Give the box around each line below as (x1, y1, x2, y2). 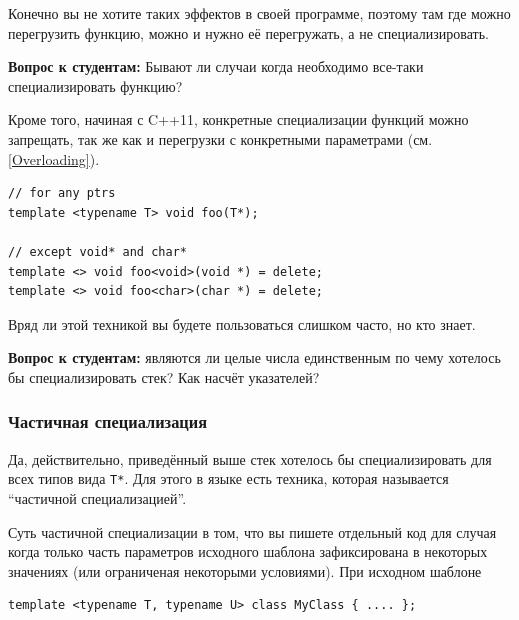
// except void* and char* (8, 244, 187, 259)
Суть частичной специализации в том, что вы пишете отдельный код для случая (8, 521, 497, 542)
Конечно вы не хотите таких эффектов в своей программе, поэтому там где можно (8, 3, 511, 23)
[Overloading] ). (8, 148, 100, 169)
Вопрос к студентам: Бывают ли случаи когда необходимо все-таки (8, 56, 424, 77)
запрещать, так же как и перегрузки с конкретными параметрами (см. (8, 128, 433, 149)
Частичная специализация (8, 409, 208, 434)
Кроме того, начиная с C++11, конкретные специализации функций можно (8, 109, 469, 130)
